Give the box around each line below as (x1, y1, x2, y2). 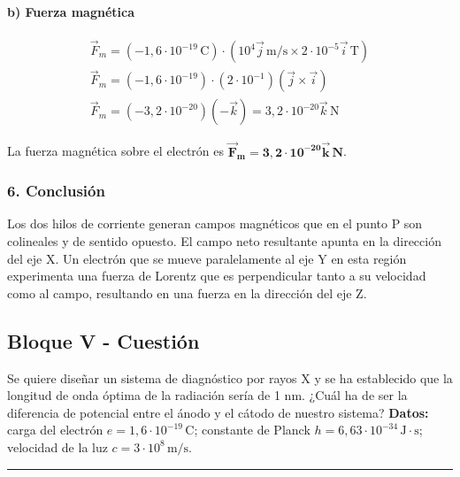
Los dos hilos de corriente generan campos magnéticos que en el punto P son (7, 214, 423, 233)
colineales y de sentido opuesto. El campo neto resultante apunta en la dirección (7, 231, 441, 250)
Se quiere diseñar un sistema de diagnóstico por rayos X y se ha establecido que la (7, 368, 453, 387)
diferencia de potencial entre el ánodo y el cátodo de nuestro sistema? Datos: (7, 403, 429, 421)
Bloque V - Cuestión (7, 327, 200, 354)
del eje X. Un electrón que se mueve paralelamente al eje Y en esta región (7, 249, 407, 267)
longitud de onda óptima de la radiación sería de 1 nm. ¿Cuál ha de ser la (7, 386, 408, 404)
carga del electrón (7, 420, 103, 439)
